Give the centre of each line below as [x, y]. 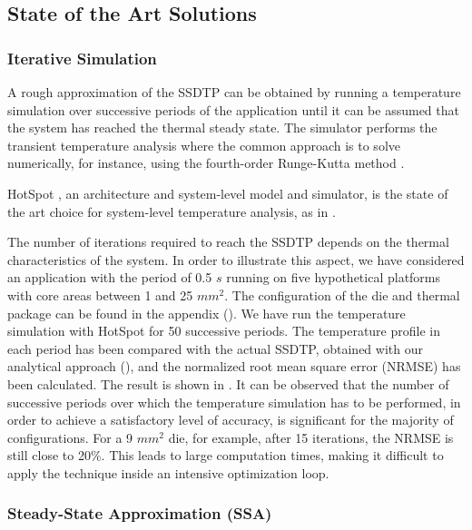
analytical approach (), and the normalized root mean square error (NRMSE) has [234, 366]
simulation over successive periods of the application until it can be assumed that [233, 109]
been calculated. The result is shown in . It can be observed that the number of [228, 383]
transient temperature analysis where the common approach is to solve [204, 145]
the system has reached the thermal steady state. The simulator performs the [222, 128]
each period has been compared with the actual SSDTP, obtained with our [215, 348]
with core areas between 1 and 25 [100, 294]
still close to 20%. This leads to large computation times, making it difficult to [226, 455]
